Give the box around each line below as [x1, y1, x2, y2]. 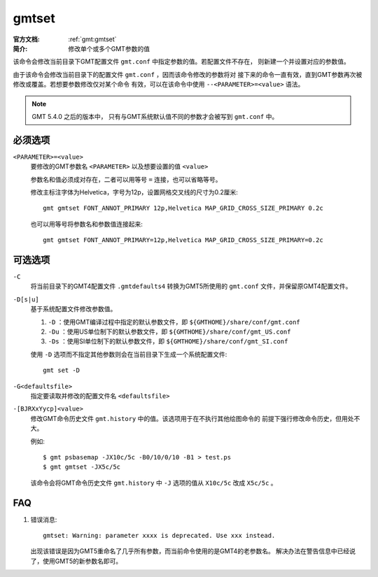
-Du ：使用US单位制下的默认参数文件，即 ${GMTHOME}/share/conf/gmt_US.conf [48, 327, 291, 336]
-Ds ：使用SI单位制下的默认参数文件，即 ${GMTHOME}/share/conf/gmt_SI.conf [48, 337, 288, 346]
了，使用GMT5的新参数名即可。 [30, 557, 122, 565]
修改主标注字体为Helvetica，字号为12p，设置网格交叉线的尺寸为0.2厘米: [30, 187, 238, 196]
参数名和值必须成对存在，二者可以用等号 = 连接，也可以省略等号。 [30, 175, 222, 183]
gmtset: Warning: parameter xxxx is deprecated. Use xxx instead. [43, 532, 276, 539]
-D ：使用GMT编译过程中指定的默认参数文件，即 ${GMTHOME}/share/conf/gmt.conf [48, 318, 300, 326]
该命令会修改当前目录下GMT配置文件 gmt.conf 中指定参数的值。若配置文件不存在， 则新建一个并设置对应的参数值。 [13, 57, 350, 66]
